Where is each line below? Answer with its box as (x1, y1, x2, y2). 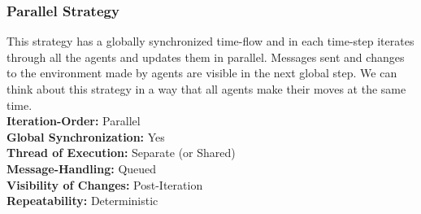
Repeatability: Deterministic (7, 192, 158, 209)
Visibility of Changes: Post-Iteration (7, 176, 203, 193)
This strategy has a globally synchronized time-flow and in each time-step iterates (7, 33, 414, 50)
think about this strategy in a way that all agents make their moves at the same (7, 81, 406, 97)
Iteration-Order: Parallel (7, 112, 141, 129)
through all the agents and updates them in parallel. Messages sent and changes (7, 48, 405, 65)
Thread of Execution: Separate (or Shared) (7, 144, 236, 161)
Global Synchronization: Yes (7, 128, 165, 145)
